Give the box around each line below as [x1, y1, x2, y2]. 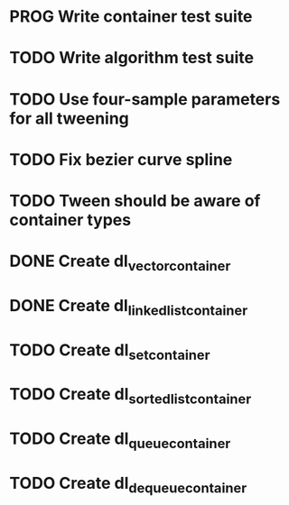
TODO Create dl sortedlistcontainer [9, 384, 252, 408]
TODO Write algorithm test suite [9, 48, 255, 69]
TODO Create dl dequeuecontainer [9, 473, 247, 497]
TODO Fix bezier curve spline [9, 149, 233, 170]
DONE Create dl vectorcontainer [9, 251, 231, 274]
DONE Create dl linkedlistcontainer [9, 295, 248, 319]
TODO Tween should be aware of [9, 190, 261, 211]
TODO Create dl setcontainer [9, 340, 210, 363]
